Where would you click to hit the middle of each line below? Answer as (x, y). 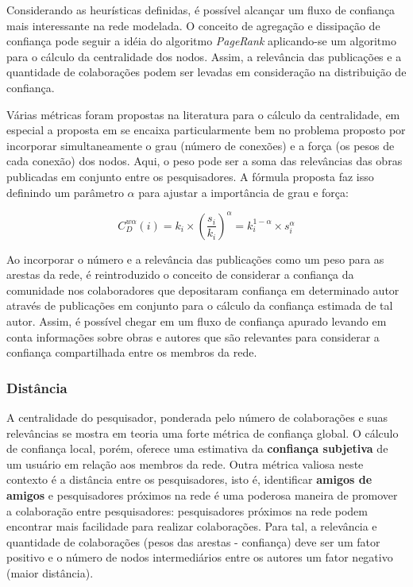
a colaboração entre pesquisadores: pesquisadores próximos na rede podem (187, 510)
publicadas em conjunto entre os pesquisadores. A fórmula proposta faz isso (190, 176)
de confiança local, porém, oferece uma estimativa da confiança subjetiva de (197, 448)
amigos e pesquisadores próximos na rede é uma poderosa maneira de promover (202, 494)
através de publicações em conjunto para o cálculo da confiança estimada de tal (200, 305)
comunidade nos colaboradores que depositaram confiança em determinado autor (203, 290)
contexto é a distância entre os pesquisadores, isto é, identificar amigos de (189, 479)
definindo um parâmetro (65, 192)
